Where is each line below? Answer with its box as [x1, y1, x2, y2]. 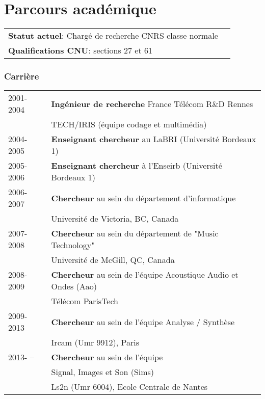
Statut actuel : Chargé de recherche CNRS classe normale [8, 30, 218, 42]
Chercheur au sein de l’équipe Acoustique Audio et [51, 269, 238, 281]
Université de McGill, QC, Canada [51, 254, 175, 266]
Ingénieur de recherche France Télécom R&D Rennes [51, 97, 253, 110]
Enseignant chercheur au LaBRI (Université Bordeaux [51, 133, 256, 145]
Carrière [4, 70, 39, 83]
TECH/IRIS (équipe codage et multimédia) [51, 118, 207, 130]
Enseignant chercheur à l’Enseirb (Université [51, 159, 222, 172]
